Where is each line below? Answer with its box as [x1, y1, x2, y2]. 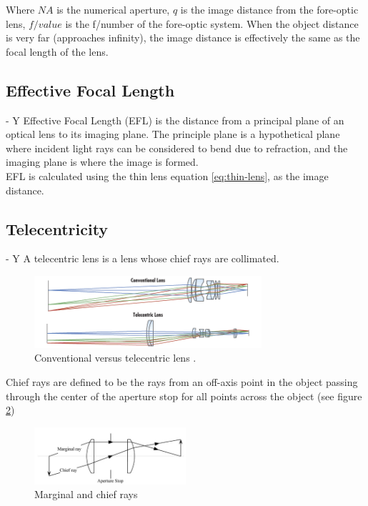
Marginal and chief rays [34, 487, 138, 502]
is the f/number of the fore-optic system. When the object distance [65, 16, 359, 31]
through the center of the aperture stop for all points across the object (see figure [6, 388, 362, 403]
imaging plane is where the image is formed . [6, 154, 199, 169]
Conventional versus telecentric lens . [34, 350, 197, 365]
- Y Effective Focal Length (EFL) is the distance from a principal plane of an [6, 112, 344, 127]
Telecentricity [6, 217, 109, 239]
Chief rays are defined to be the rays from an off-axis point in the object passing [6, 374, 358, 389]
